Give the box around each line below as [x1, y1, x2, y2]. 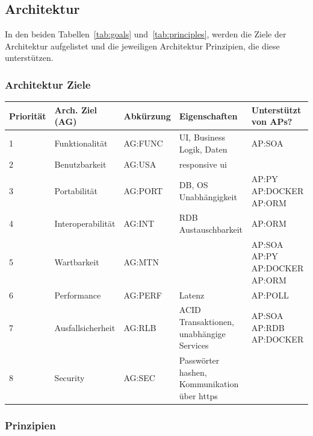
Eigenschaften [179, 109, 238, 122]
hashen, [179, 365, 207, 378]
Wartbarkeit [54, 256, 99, 268]
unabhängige [179, 327, 226, 340]
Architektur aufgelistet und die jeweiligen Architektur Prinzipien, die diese [5, 39, 280, 52]
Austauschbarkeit [179, 223, 243, 236]
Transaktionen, [179, 315, 234, 327]
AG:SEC [123, 371, 155, 384]
